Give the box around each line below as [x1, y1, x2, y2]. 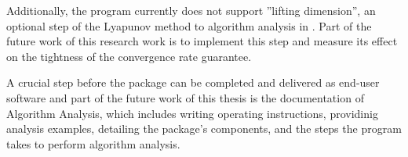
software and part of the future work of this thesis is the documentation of [6, 89, 364, 105]
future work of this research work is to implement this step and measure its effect [6, 33, 398, 49]
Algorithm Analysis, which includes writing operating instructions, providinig [6, 105, 378, 121]
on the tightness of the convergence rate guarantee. [6, 48, 252, 64]
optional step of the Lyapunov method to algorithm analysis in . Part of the [6, 17, 372, 34]
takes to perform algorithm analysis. [6, 135, 180, 152]
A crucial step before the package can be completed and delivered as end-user [6, 74, 380, 91]
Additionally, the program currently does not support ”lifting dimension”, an [6, 2, 376, 18]
